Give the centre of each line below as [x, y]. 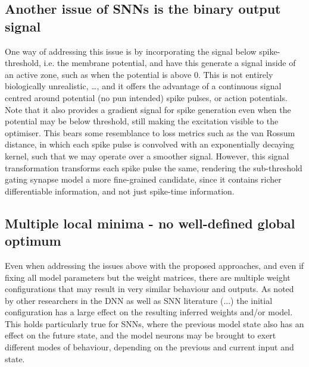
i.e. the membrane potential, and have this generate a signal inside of [170, 63]
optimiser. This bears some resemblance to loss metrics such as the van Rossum [150, 132]
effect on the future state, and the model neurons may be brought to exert [141, 335]
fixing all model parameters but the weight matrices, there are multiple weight [148, 277]
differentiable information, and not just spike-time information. [120, 191]
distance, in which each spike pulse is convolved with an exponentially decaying [150, 144]
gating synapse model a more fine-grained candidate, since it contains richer [143, 179]
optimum [33, 241]
